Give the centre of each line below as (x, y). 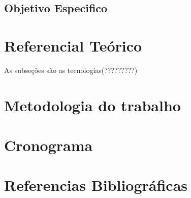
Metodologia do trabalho (92, 105)
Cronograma (49, 145)
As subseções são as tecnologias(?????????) (71, 70)
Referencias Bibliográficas (96, 185)
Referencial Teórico (73, 45)
